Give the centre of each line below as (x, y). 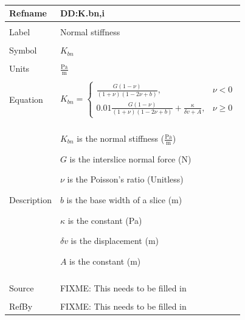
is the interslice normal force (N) (130, 158)
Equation (26, 99)
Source (22, 287)
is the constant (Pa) (105, 220)
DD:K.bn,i (82, 13)
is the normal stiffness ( (121, 138)
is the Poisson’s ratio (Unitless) (125, 179)
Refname (28, 13)
